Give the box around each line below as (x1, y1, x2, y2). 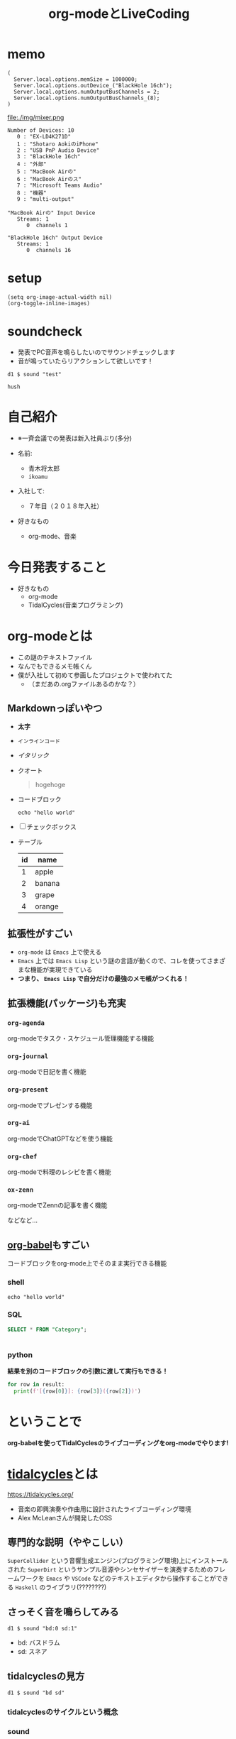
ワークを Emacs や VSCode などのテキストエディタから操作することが (19, 1574, 216, 1583)
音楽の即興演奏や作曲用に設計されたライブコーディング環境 (17, 1505, 191, 1513)
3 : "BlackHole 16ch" (16, 153, 81, 160)
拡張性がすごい (7, 927, 73, 940)
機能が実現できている (30, 965, 93, 974)
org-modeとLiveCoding (48, 6, 190, 22)
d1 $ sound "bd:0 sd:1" (7, 1625, 78, 1633)
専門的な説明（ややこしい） (7, 1537, 129, 1549)
